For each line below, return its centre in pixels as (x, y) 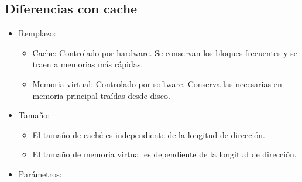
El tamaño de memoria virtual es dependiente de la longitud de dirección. (164, 154)
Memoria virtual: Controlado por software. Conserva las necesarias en (157, 83)
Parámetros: (40, 174)
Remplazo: (37, 33)
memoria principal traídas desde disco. (101, 95)
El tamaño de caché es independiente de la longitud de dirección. (149, 134)
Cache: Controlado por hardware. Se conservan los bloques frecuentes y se (165, 52)
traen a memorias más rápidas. (88, 64)
